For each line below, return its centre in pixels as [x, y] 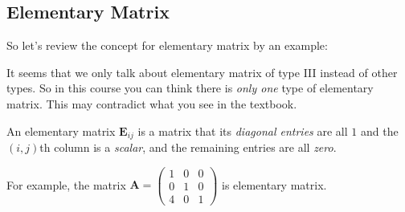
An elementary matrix [61, 130]
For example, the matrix [66, 184]
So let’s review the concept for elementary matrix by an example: [167, 45]
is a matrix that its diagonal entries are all [243, 130]
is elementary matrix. [274, 184]
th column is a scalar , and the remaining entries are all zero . [188, 147]
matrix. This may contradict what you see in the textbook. [152, 103]
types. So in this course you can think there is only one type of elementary [190, 88]
